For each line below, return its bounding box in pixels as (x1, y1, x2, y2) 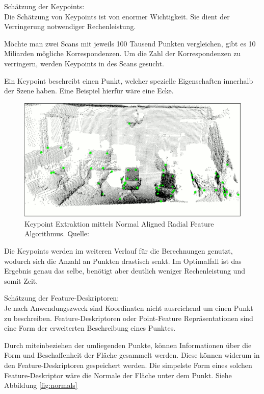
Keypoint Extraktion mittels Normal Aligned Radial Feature (24, 218, 214, 229)
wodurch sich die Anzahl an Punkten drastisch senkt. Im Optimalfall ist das (4, 255, 242, 266)
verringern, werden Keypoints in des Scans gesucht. (4, 58, 164, 68)
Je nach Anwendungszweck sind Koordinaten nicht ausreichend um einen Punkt (4, 303, 253, 313)
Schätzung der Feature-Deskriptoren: (4, 292, 119, 303)
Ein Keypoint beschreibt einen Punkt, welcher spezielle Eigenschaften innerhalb (4, 75, 253, 86)
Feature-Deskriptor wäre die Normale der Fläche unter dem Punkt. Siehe (4, 370, 232, 380)
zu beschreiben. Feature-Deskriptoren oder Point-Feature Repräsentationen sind (4, 312, 253, 323)
